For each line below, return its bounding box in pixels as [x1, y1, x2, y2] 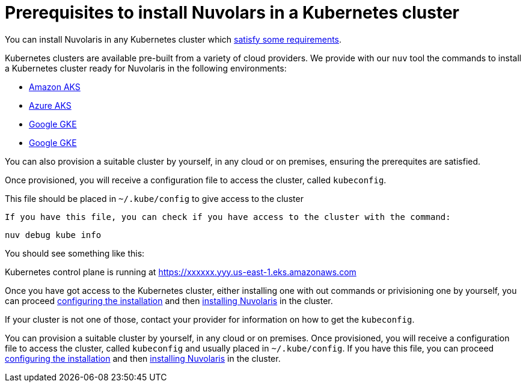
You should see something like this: [5, 248, 145, 258]
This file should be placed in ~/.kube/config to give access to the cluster [5, 193, 304, 204]
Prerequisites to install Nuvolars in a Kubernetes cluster [5, 2, 459, 23]
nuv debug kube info [5, 230, 102, 240]
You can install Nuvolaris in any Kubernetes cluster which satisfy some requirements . [5, 34, 342, 44]
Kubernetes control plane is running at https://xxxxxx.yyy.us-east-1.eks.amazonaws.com [5, 266, 356, 277]
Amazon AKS [29, 81, 81, 92]
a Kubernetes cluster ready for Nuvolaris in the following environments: [5, 62, 287, 73]
